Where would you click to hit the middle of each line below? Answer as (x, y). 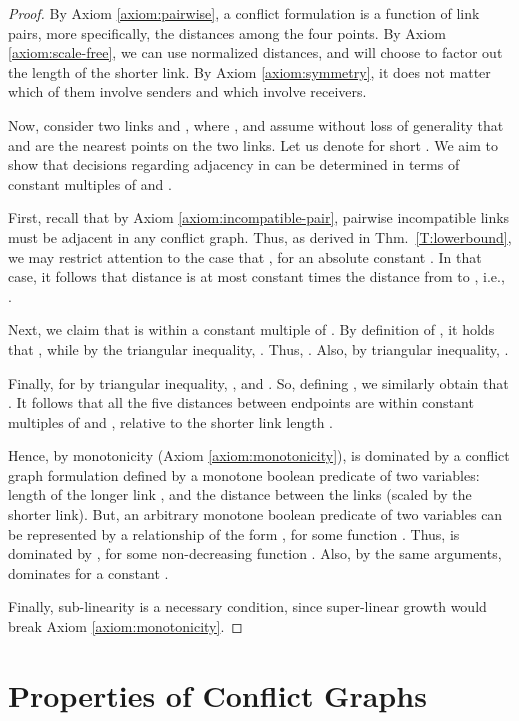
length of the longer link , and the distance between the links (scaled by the (240, 494)
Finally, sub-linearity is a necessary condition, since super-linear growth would (247, 606)
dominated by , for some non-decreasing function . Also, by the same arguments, (255, 553)
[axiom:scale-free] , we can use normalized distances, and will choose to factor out (255, 52)
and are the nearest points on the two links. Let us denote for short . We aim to (253, 144)
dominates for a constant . (88, 572)
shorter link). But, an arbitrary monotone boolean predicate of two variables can (255, 514)
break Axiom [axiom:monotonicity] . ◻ (125, 626)
